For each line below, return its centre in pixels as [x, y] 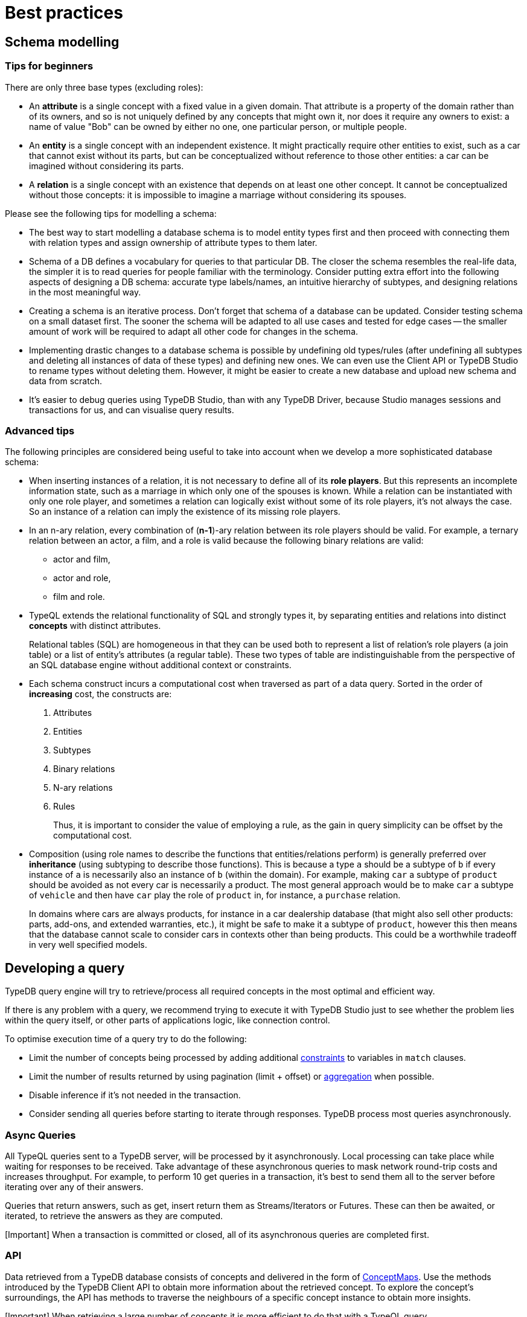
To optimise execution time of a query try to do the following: [126, 1039]
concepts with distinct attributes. [95, 626]
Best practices [64, 13]
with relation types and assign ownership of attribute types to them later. [173, 242]
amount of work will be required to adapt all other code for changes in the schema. [194, 331]
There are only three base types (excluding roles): [104, 87]
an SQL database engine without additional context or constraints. [160, 665]
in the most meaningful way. [85, 292]
